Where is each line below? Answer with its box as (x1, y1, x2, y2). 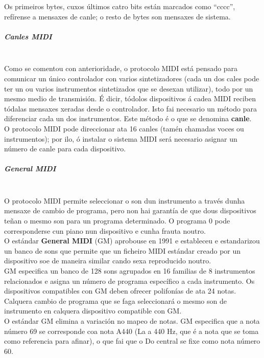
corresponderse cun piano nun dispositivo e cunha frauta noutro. (4, 225, 206, 236)
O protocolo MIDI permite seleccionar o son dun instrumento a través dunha (4, 195, 245, 206)
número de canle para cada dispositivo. (4, 143, 126, 154)
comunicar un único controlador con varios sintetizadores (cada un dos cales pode (4, 73, 259, 83)
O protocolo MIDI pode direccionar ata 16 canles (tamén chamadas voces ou (4, 123, 244, 133)
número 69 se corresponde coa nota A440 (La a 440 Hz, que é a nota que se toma (4, 325, 259, 336)
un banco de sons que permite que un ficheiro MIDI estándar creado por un (4, 245, 241, 256)
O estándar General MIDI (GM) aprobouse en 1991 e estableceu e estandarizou (4, 235, 260, 246)
